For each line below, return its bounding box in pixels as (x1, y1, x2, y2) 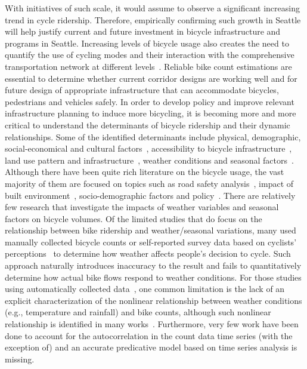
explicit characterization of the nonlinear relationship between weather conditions (5, 294, 302, 306)
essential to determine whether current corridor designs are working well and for (5, 72, 297, 84)
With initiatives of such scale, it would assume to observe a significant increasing (5, 2, 300, 14)
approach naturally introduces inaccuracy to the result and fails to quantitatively (5, 259, 302, 272)
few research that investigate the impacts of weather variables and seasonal (5, 201, 279, 213)
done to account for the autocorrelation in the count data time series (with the (5, 329, 293, 342)
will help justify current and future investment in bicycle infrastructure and (5, 25, 281, 38)
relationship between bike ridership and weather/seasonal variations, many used (5, 224, 296, 236)
